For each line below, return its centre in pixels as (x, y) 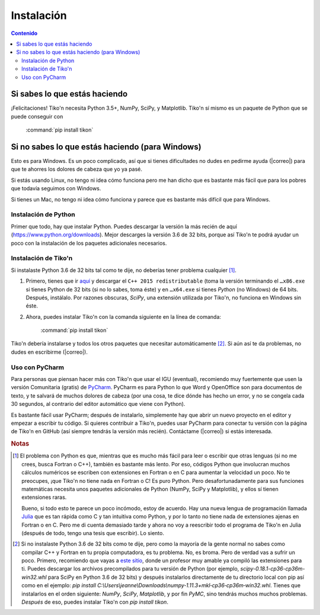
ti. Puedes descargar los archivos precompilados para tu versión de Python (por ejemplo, (130, 569)
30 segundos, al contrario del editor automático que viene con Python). (98, 404)
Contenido (24, 33)
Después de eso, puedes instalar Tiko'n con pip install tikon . (95, 602)
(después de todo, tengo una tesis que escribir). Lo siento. (93, 533)
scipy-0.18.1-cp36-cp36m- (273, 569)
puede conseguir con (37, 116)
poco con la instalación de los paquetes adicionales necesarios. (89, 243)
